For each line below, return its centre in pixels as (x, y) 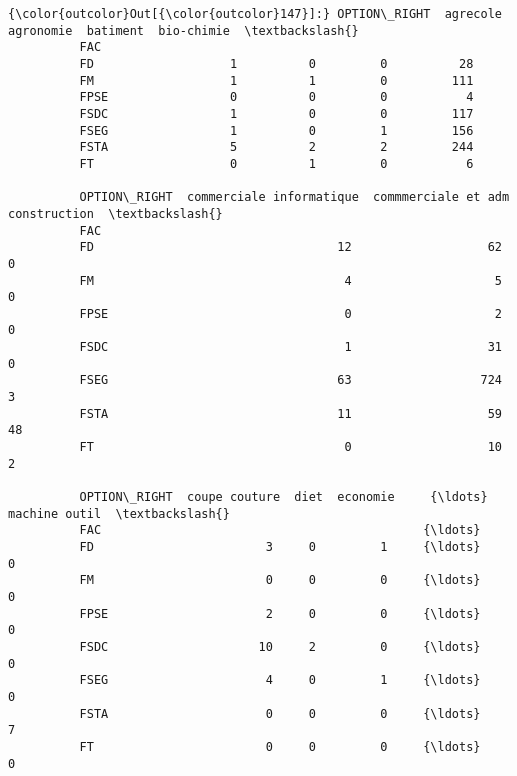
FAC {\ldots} (280, 530)
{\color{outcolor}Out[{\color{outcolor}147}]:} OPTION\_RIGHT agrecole (255, 14)
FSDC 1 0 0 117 (276, 113)
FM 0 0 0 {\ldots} (280, 580)
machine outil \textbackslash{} (119, 513)
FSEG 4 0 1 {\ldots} (280, 680)
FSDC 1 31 (290, 347)
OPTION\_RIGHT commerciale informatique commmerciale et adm (294, 197)
